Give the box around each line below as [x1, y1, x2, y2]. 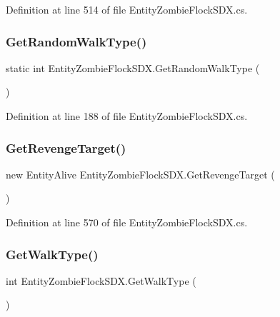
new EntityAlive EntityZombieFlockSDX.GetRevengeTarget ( [6, 166, 275, 181]
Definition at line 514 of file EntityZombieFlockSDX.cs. [6, 2, 248, 16]
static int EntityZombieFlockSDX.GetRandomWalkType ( [6, 60, 260, 75]
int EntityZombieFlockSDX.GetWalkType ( [6, 273, 196, 288]
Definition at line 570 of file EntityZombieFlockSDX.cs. [6, 215, 248, 229]
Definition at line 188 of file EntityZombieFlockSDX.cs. [6, 109, 248, 123]
